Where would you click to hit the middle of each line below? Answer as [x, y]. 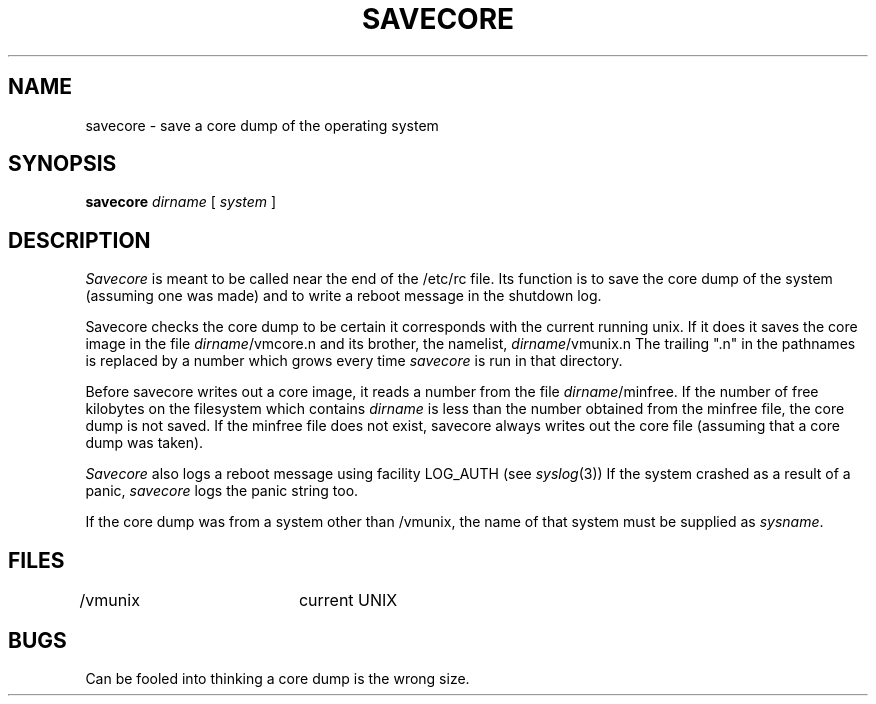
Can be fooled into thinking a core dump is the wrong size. [277, 678]
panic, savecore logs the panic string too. [222, 491]
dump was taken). [144, 443]
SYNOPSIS [62, 164]
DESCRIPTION [79, 240]
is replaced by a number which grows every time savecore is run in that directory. [354, 361]
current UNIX [348, 600]
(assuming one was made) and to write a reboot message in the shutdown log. [343, 296]
